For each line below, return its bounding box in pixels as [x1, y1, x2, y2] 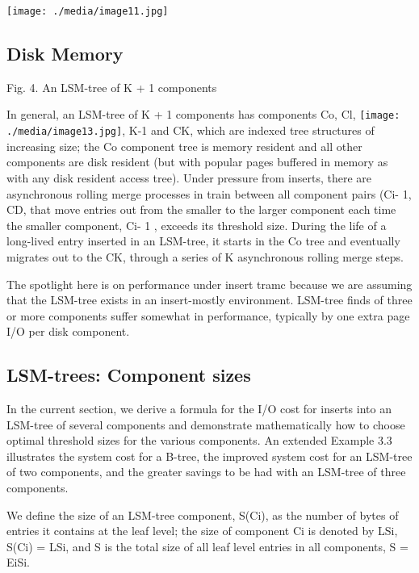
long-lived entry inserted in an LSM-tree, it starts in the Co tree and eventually [6, 232, 400, 249]
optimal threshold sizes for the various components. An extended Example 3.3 [6, 432, 392, 449]
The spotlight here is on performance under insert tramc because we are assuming [6, 275, 413, 292]
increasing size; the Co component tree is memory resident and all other [6, 137, 362, 154]
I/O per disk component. [6, 323, 130, 340]
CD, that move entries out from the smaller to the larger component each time [6, 201, 396, 218]
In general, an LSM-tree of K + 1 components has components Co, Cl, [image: [6, 106, 400, 123]
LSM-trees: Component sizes [6, 362, 251, 387]
